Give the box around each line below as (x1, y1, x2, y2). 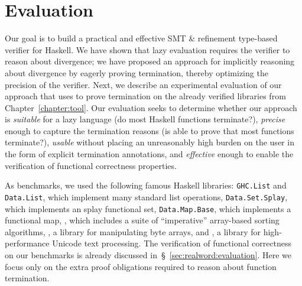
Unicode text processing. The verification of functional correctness (52, 237, 292, 249)
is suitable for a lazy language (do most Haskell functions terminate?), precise (5, 113, 285, 125)
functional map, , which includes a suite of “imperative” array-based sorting (5, 214, 280, 226)
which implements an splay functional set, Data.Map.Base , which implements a (5, 202, 291, 214)
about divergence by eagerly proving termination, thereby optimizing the (5, 66, 268, 79)
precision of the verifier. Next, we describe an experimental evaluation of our (5, 78, 282, 90)
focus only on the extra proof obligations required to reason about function (5, 260, 277, 272)
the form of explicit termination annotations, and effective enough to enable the (5, 148, 294, 160)
